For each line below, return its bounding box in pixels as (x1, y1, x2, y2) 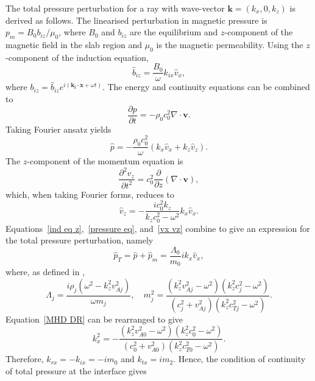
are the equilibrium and (129, 26, 218, 38)
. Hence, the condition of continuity (173, 352, 306, 365)
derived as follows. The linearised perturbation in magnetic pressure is (5, 13, 267, 26)
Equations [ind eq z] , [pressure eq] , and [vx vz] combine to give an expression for (5, 222, 310, 234)
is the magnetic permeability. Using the (156, 38, 303, 51)
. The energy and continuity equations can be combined (102, 80, 310, 93)
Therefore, (5, 352, 44, 365)
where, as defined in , (5, 265, 85, 278)
